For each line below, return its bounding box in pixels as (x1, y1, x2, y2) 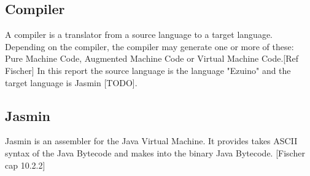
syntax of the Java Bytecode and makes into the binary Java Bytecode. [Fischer (5, 146, 305, 159)
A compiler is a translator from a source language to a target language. (5, 28, 273, 41)
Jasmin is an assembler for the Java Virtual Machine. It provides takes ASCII (5, 134, 298, 147)
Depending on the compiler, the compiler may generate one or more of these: (5, 40, 294, 53)
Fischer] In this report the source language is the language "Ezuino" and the (5, 64, 291, 76)
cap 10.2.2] (5, 158, 45, 171)
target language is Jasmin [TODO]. (5, 76, 138, 89)
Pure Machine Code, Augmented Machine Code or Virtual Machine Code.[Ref (5, 52, 299, 65)
